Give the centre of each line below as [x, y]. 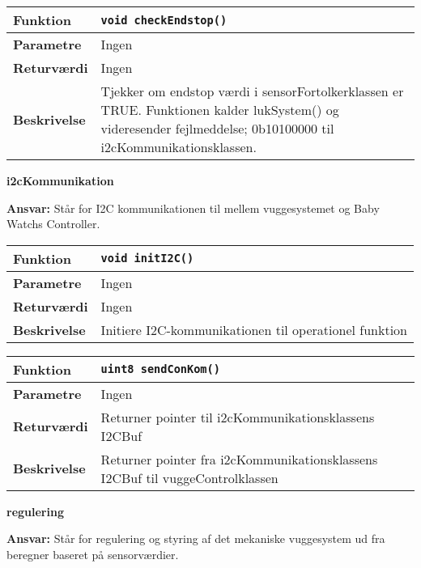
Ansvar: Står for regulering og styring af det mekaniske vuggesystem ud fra [196, 538]
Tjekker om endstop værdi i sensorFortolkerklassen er [252, 91]
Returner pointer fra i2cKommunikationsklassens [239, 459]
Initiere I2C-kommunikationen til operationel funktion [254, 329]
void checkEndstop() [164, 20]
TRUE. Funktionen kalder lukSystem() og [220, 110]
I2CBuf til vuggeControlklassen [189, 477]
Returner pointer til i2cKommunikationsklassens [238, 417]
